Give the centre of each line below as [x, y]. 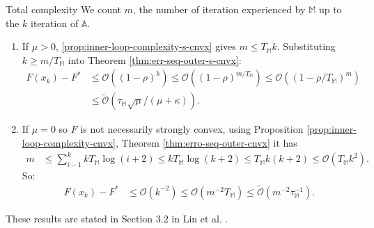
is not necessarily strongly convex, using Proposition [192, 129]
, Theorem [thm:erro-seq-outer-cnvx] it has [206, 143]
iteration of [55, 23]
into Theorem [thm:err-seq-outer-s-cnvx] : [155, 59]
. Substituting [306, 46]
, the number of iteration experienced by [219, 9]
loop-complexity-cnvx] [69, 143]
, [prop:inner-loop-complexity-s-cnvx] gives [146, 46]
